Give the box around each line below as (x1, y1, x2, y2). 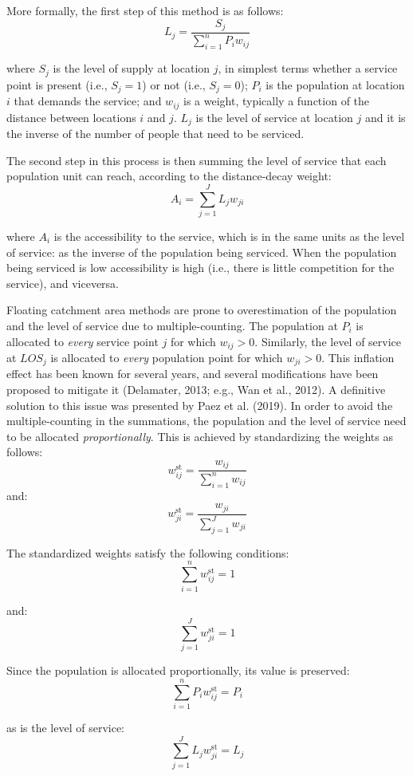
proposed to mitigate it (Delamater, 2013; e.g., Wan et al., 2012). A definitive (6, 381, 386, 397)
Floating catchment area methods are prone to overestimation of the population (6, 301, 397, 318)
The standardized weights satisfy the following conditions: (6, 544, 289, 561)
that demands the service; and (14, 93, 162, 109)
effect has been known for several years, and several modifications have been (6, 365, 379, 382)
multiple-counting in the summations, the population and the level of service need (6, 412, 407, 429)
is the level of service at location (195, 108, 353, 125)
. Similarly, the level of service (254, 333, 402, 349)
